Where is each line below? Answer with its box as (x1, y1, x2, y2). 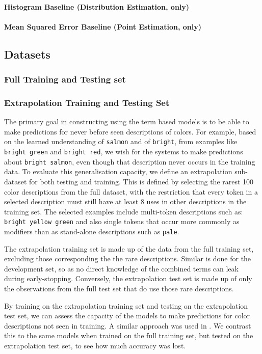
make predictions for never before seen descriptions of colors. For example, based (4, 126, 256, 137)
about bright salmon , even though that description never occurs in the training (4, 156, 255, 167)
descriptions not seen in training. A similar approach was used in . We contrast (4, 320, 251, 331)
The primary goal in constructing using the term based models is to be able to (4, 116, 249, 127)
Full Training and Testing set (4, 73, 126, 86)
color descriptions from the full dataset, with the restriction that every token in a (4, 186, 258, 197)
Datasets (4, 46, 50, 62)
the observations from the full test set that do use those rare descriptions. (4, 283, 234, 294)
